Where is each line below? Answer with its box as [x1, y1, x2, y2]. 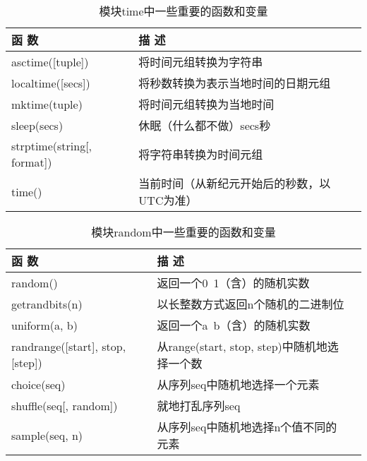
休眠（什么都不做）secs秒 [138, 117, 271, 133]
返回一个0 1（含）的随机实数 [157, 275, 310, 291]
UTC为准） [138, 192, 198, 208]
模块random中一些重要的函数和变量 [91, 224, 276, 240]
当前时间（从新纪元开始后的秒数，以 [138, 175, 331, 191]
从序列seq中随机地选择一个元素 [157, 376, 320, 393]
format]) [11, 154, 52, 170]
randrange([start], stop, [11, 338, 126, 354]
